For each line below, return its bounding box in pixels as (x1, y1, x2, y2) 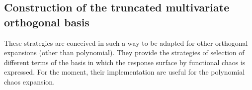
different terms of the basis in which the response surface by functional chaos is (4, 57, 246, 67)
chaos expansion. (4, 76, 55, 87)
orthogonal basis (4, 14, 89, 29)
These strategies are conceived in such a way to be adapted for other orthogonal (4, 37, 248, 48)
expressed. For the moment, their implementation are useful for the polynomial (4, 67, 245, 77)
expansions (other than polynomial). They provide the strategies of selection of (4, 47, 245, 58)
